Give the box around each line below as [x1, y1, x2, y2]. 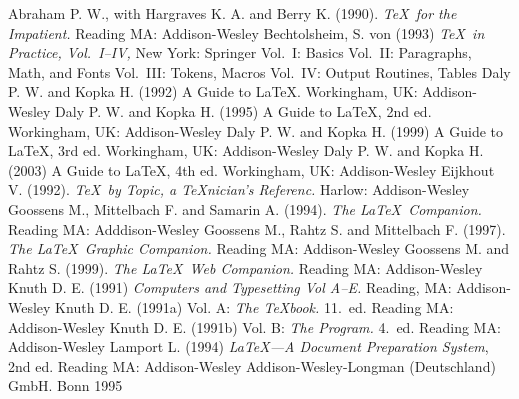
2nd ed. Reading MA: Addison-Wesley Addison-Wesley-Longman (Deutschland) [8, 355, 496, 376]
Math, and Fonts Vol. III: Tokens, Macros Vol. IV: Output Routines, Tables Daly [8, 61, 511, 82]
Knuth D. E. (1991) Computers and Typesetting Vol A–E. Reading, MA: [8, 277, 452, 298]
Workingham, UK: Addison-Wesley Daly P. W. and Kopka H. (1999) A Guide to [8, 120, 504, 141]
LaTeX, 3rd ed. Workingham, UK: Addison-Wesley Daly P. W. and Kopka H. [8, 140, 484, 161]
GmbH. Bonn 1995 [8, 375, 123, 396]
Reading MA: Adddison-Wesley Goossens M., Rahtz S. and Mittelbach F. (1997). [8, 218, 506, 239]
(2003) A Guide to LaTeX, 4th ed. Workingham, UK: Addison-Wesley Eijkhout [8, 159, 495, 180]
